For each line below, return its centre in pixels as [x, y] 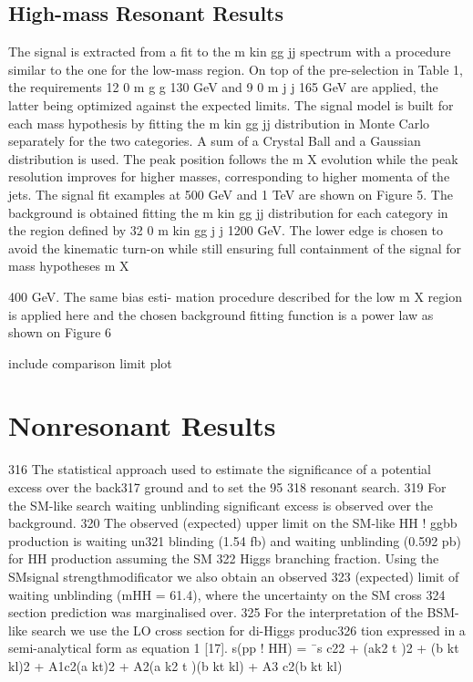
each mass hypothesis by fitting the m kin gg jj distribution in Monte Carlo [219, 123]
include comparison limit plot [90, 362]
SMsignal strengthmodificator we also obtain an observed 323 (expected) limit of [234, 576]
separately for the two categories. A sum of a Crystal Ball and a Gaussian [215, 141]
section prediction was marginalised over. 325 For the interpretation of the [216, 612]
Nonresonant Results [142, 425]
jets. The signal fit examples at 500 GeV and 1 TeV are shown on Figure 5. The [231, 194]
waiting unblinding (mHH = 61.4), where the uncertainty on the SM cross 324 [227, 594]
